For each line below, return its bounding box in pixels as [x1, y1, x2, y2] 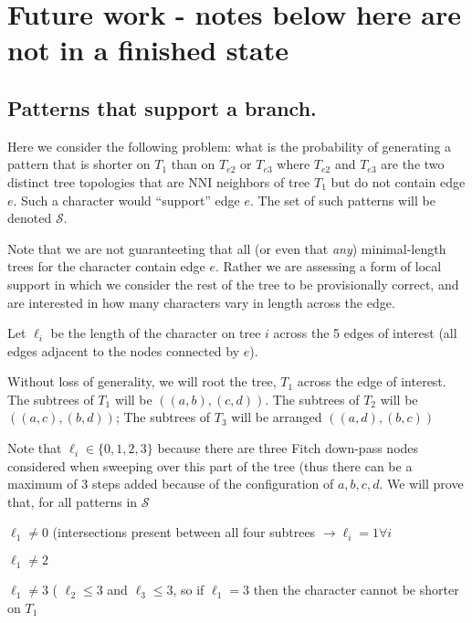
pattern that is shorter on [7, 154, 151, 174]
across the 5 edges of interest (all [273, 323, 457, 343]
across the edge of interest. [297, 372, 446, 391]
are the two [381, 154, 445, 174]
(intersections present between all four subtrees [52, 523, 316, 542]
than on [171, 154, 215, 174]
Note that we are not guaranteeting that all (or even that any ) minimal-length [7, 238, 446, 258]
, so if [173, 580, 205, 599]
